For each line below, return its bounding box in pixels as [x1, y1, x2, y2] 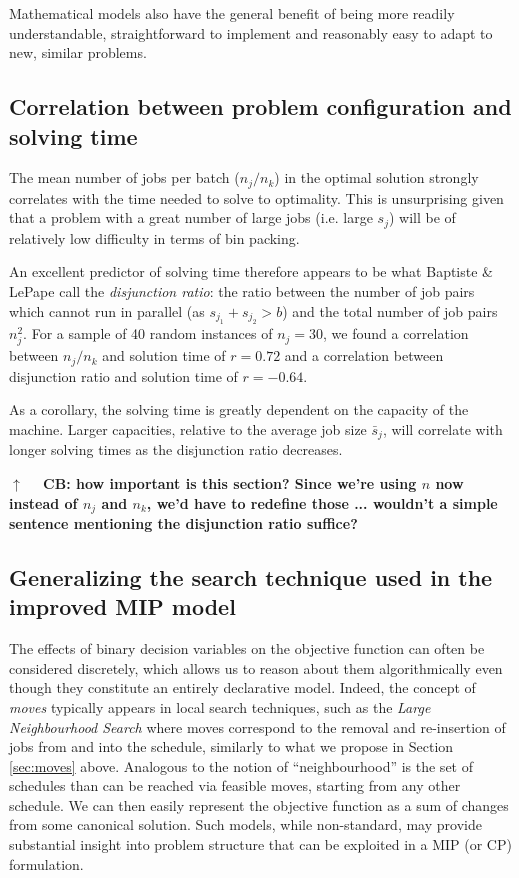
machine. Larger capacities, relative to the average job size [9, 418, 367, 439]
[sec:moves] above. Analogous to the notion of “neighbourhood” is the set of [9, 755, 473, 776]
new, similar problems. [9, 42, 147, 63]
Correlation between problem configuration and [9, 91, 512, 122]
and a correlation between [284, 345, 444, 366]
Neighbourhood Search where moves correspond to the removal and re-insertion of [9, 716, 506, 737]
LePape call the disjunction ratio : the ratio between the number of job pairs [9, 281, 475, 302]
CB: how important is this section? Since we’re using [43, 472, 417, 493]
